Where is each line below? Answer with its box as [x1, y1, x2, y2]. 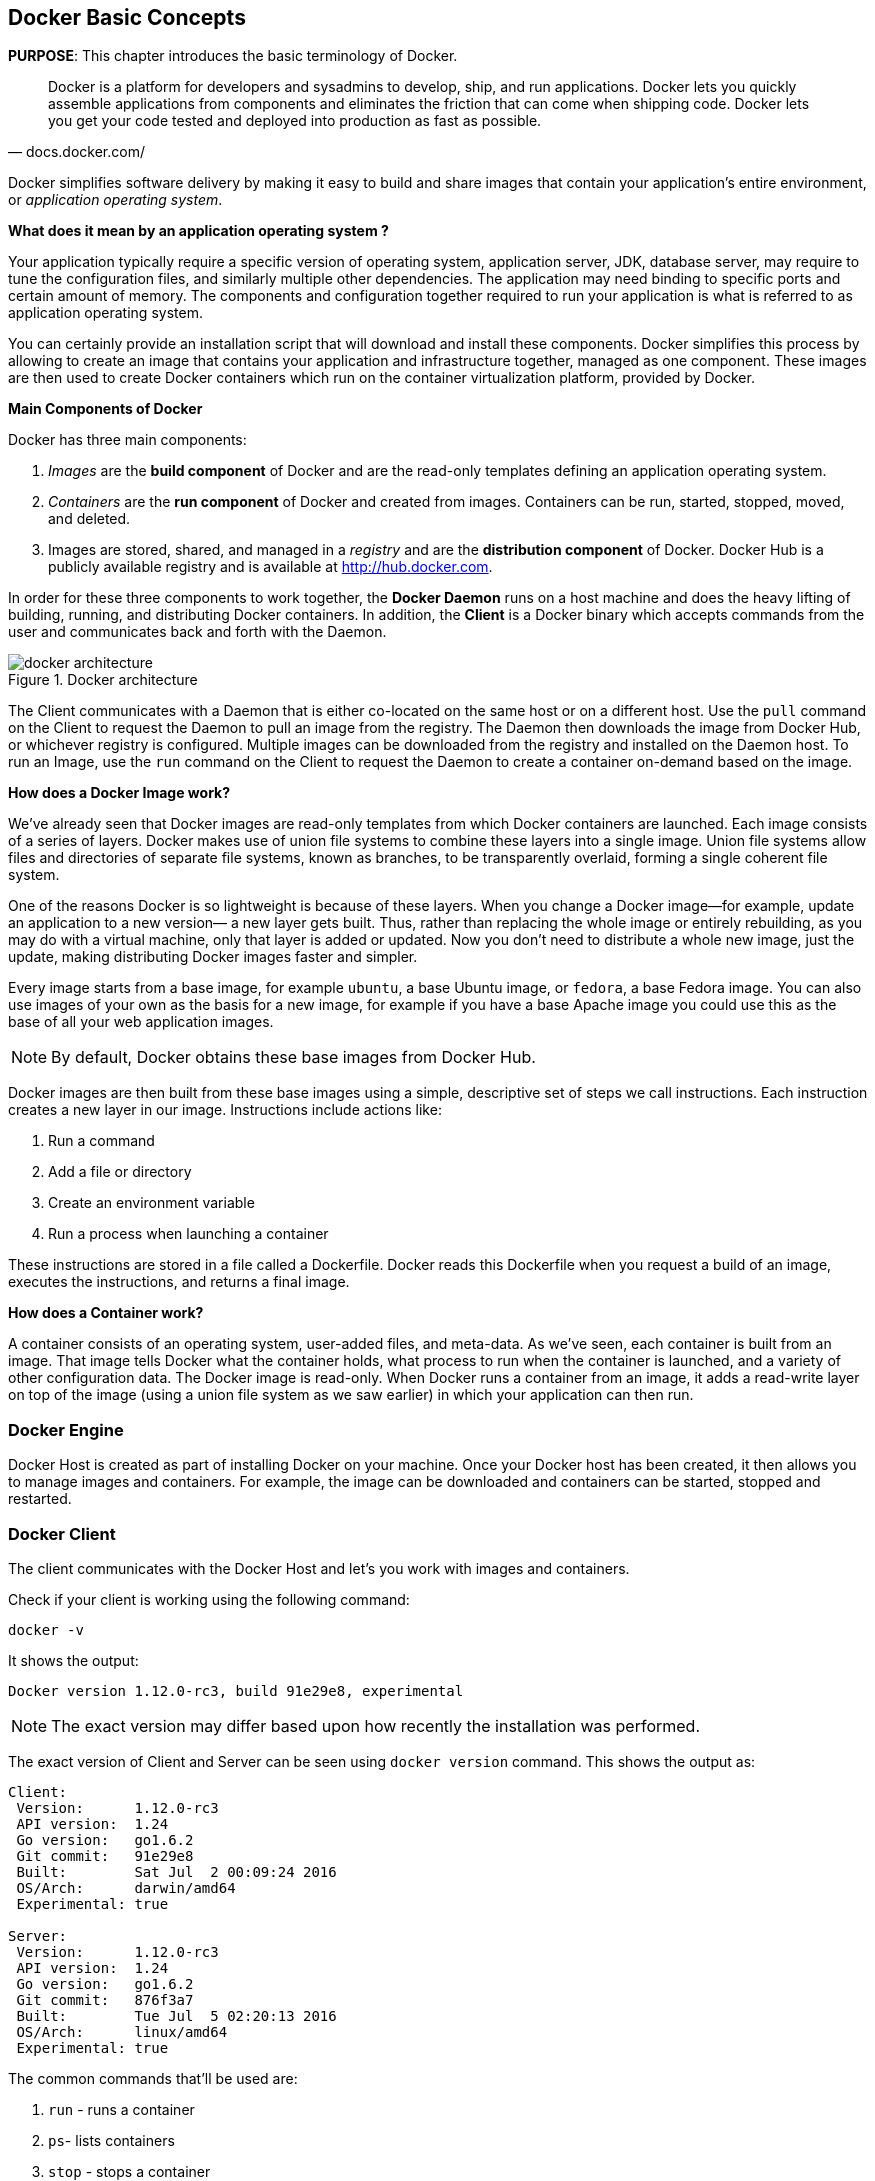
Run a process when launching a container [48, 1225, 329, 1243]
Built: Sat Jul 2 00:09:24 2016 [16, 1863, 337, 1880]
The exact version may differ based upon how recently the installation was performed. [51, 1715, 701, 1736]
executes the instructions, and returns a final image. [8, 1273, 350, 1291]
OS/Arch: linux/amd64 [16, 2023, 228, 2040]
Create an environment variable [48, 1194, 255, 1212]
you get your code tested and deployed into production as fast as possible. [48, 112, 542, 130]
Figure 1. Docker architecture [8, 671, 198, 689]
